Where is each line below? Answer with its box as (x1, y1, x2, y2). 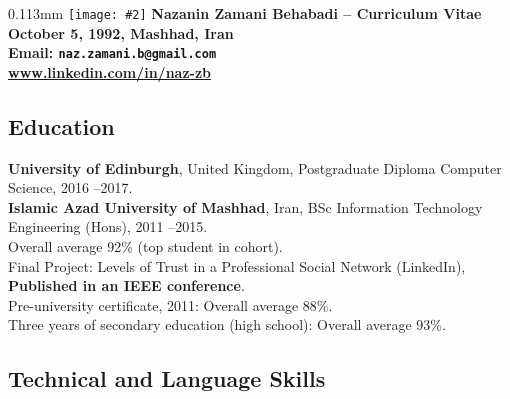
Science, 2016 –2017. (8, 177, 133, 198)
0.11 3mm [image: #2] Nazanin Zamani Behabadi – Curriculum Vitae (8, 3, 482, 23)
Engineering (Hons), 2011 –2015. (8, 216, 208, 237)
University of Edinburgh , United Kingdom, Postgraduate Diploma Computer (8, 157, 502, 178)
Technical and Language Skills (8, 363, 326, 394)
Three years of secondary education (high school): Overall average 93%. (8, 314, 446, 335)
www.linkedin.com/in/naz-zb (8, 61, 212, 82)
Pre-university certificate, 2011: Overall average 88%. (8, 294, 333, 315)
